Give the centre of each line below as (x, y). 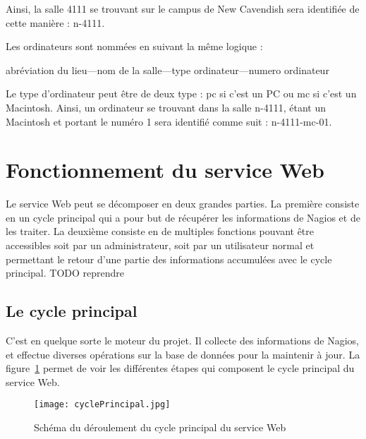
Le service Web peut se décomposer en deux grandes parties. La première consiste (183, 204)
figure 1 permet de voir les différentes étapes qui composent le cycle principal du (180, 368)
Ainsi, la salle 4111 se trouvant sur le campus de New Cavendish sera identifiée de (183, 8)
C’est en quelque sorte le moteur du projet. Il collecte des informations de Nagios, (183, 341)
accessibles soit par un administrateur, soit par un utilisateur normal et (160, 245)
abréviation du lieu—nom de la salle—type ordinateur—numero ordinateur (167, 70)
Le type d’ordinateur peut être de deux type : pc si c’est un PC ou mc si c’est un (181, 94)
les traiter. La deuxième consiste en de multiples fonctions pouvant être (160, 231)
